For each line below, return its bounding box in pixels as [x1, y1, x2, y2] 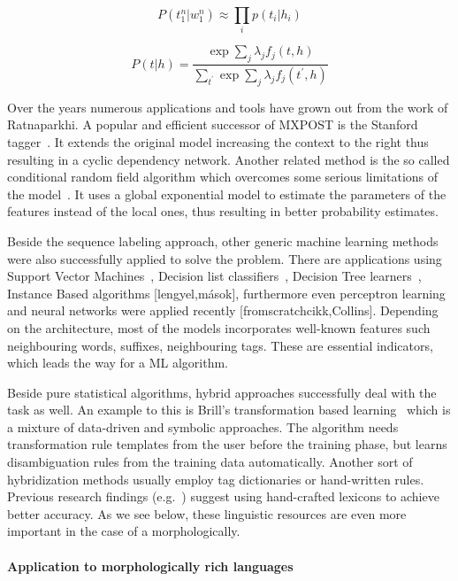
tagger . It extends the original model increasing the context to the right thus [7, 132, 429, 151]
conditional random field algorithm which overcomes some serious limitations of [7, 167, 439, 186]
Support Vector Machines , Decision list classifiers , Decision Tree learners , [7, 267, 422, 285]
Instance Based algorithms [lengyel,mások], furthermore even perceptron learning [7, 283, 446, 302]
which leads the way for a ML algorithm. [7, 353, 229, 372]
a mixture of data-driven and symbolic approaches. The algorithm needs [7, 417, 399, 436]
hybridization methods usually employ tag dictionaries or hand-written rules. [7, 469, 424, 488]
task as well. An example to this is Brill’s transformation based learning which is [7, 400, 451, 419]
